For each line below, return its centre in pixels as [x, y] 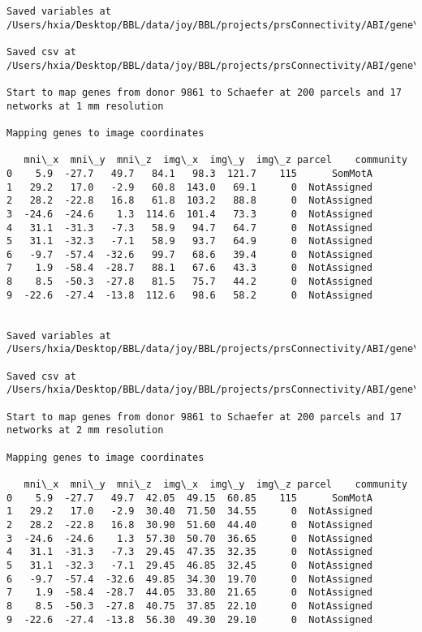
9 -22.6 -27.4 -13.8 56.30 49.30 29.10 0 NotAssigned [190, 619]
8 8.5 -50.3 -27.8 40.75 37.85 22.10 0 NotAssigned [190, 606]
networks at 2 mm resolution [85, 430]
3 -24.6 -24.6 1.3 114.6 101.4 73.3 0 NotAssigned [190, 214]
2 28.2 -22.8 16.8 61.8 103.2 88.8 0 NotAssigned [190, 201]
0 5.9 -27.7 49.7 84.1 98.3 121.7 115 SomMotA [190, 173]
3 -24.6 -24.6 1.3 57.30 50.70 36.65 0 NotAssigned [190, 538]
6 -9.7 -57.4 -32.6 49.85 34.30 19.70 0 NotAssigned [190, 579]
